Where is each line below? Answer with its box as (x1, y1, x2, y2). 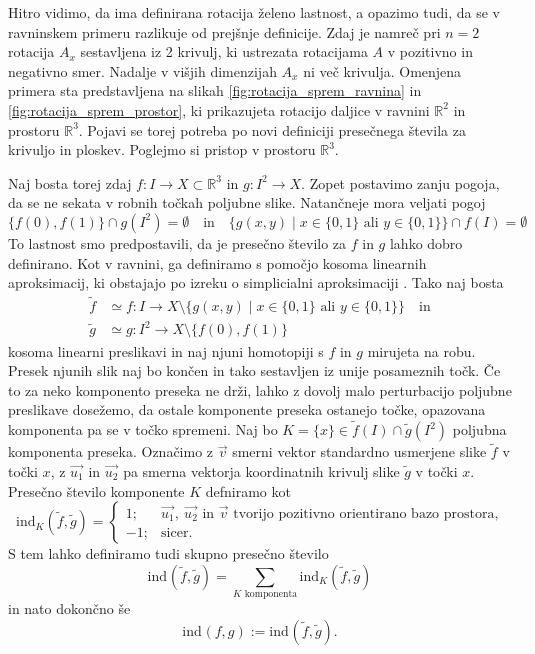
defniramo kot (205, 480, 291, 501)
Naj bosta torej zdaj (8, 172, 132, 193)
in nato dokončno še (8, 598, 131, 619)
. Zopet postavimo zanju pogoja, (301, 172, 500, 193)
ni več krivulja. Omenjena (303, 60, 462, 81)
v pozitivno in (387, 41, 473, 62)
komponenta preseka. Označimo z (8, 441, 214, 462)
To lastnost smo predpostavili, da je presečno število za (8, 232, 347, 253)
